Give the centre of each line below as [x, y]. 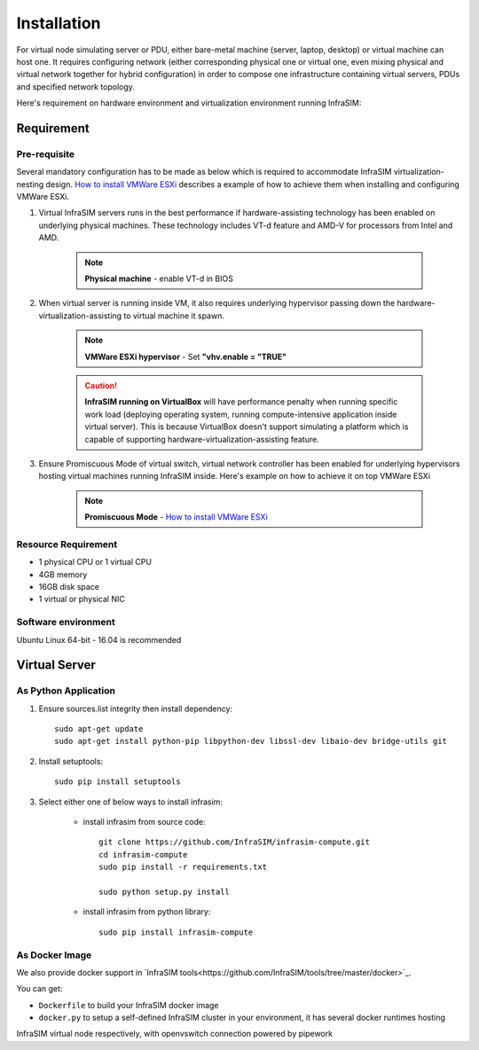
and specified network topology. [75, 86]
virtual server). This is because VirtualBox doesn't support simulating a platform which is [247, 427]
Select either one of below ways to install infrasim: [131, 802]
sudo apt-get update [99, 729]
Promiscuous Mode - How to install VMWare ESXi [176, 517]
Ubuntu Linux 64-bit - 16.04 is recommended [99, 639]
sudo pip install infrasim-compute [176, 932]
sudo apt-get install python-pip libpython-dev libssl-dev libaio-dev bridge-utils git [251, 741]
